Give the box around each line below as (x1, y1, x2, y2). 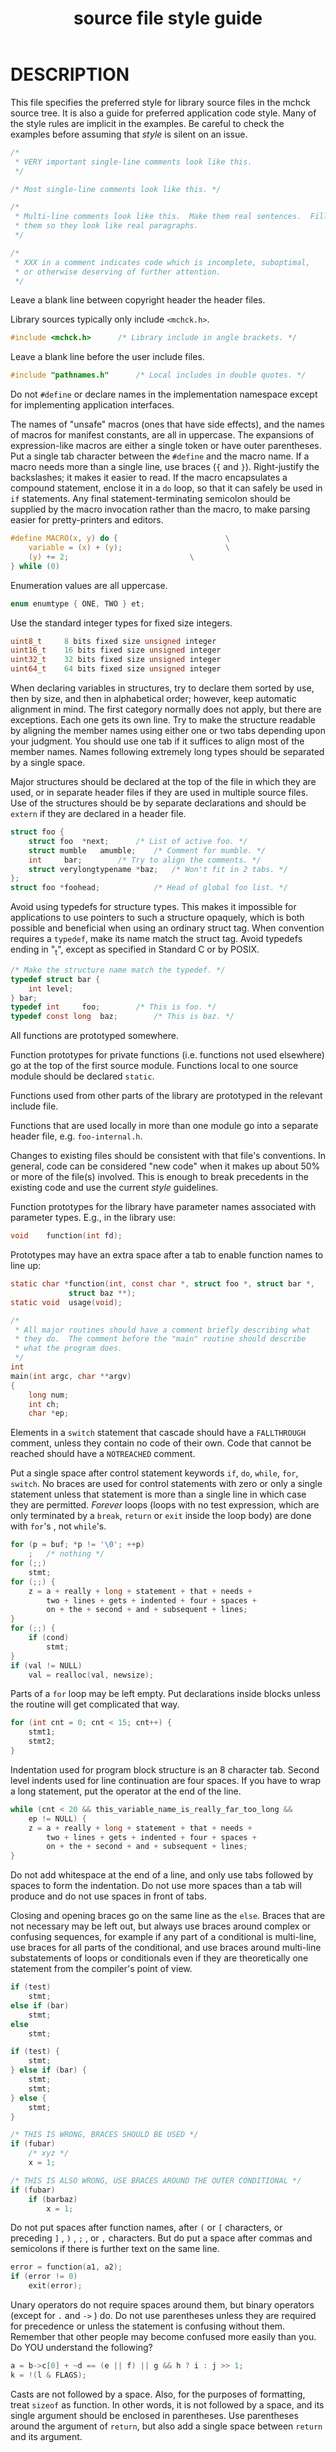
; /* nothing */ (28, 1549, 105, 1559)
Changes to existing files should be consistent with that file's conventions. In (10, 1150, 326, 1162)
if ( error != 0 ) (10, 2272, 78, 2282)
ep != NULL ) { (28, 1813, 87, 1824)
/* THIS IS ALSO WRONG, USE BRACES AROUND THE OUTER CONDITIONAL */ (10, 2175, 302, 2186)
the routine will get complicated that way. (10, 1698, 180, 1711)
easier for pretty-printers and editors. (10, 514, 164, 526)
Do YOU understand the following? (10, 2342, 153, 2354)
